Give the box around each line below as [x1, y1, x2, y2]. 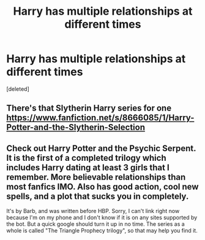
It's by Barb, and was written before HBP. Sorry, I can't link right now [6, 207, 180, 215]
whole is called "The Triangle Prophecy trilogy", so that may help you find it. [6, 227, 198, 234]
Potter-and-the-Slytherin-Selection [6, 122, 146, 133]
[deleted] [6, 85, 29, 93]
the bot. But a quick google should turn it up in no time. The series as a [6, 220, 185, 228]
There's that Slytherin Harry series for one [6, 103, 172, 114]
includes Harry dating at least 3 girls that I [6, 162, 170, 172]
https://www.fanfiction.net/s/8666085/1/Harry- [6, 112, 195, 123]
